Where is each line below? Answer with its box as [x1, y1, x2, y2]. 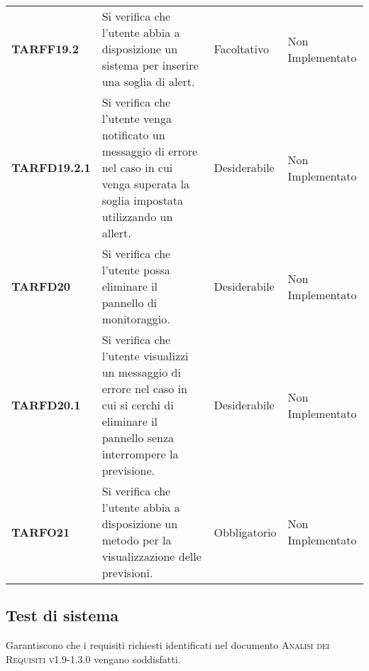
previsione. [101, 462, 155, 478]
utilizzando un [101, 208, 173, 225]
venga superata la [101, 176, 189, 192]
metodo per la [101, 532, 172, 548]
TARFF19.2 [11, 41, 79, 57]
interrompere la [101, 446, 179, 462]
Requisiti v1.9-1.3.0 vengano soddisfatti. [6, 651, 181, 666]
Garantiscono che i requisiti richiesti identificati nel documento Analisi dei [6, 638, 330, 653]
